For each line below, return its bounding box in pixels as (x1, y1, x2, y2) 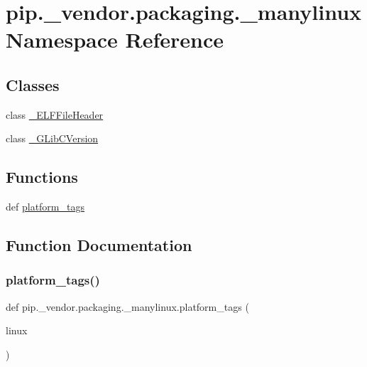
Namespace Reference (6, 25, 224, 54)
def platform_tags (6, 199, 84, 214)
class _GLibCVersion (6, 131, 99, 146)
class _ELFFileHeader (6, 107, 104, 122)
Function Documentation (6, 234, 192, 256)
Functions (6, 166, 78, 188)
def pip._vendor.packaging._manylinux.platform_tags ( (6, 299, 249, 314)
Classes (6, 73, 60, 95)
